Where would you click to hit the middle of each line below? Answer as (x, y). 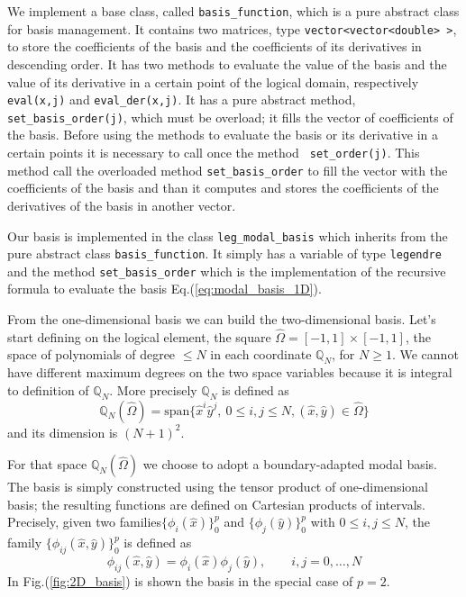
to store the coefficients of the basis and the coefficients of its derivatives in (215, 46)
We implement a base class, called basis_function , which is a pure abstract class (233, 11)
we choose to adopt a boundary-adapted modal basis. (290, 464)
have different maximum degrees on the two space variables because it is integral (230, 372)
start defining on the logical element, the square (139, 336)
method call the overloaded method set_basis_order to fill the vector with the (228, 170)
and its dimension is (63, 432)
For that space (47, 464)
